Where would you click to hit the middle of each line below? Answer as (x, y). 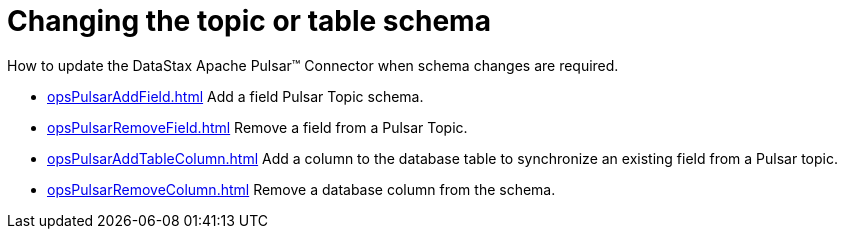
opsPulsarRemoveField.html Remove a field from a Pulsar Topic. (257, 127)
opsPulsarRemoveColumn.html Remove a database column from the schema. (301, 189)
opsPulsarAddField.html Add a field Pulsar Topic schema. (235, 96)
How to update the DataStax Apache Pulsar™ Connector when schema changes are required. (313, 65)
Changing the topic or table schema (249, 21)
